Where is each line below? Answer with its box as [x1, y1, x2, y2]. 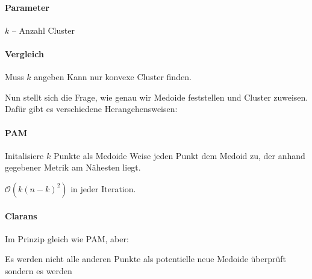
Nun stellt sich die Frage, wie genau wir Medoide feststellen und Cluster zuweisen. [5, 90, 308, 103]
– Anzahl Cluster [11, 24, 75, 36]
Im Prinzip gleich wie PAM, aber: [5, 232, 129, 245]
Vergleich [5, 47, 44, 60]
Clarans [5, 209, 37, 222]
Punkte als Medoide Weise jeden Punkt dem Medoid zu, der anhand [53, 149, 305, 161]
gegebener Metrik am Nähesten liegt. [5, 161, 141, 174]
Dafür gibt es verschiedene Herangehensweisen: [5, 102, 178, 115]
